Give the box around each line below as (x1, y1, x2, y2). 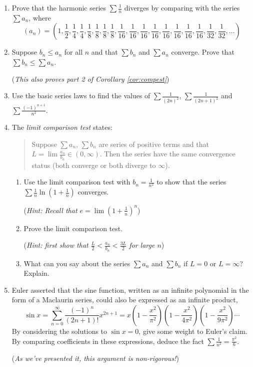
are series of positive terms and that (98, 138, 209, 149)
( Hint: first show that (23, 240, 88, 250)
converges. (77, 187, 109, 197)
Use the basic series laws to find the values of (11, 90, 150, 101)
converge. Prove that (171, 47, 234, 57)
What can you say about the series (23, 258, 130, 268)
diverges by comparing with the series (124, 3, 240, 13)
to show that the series (156, 176, 226, 187)
